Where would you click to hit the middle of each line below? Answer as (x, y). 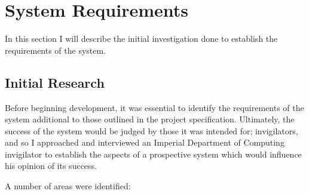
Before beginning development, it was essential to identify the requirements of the (154, 107)
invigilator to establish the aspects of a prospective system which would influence (153, 154)
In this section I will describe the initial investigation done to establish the (141, 39)
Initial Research (55, 82)
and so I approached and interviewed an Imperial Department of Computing (145, 142)
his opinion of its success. (51, 166)
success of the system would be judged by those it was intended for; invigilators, (152, 130)
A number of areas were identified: (68, 186)
